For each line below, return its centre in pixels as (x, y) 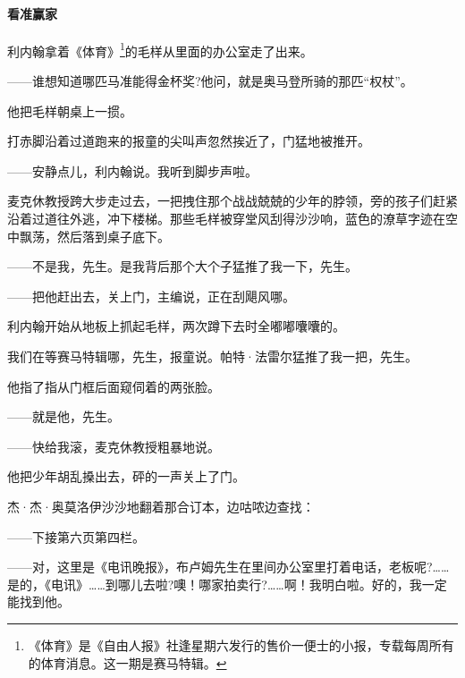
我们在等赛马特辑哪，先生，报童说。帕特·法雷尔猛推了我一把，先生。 (212, 356)
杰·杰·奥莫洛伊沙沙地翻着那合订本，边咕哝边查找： (161, 506)
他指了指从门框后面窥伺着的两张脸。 (114, 386)
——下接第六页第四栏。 (76, 536)
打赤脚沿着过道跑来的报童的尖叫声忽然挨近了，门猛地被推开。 (189, 141)
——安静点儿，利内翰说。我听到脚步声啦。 (132, 170)
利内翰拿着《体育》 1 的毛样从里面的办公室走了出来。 (160, 49)
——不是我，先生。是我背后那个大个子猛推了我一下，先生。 (182, 266)
